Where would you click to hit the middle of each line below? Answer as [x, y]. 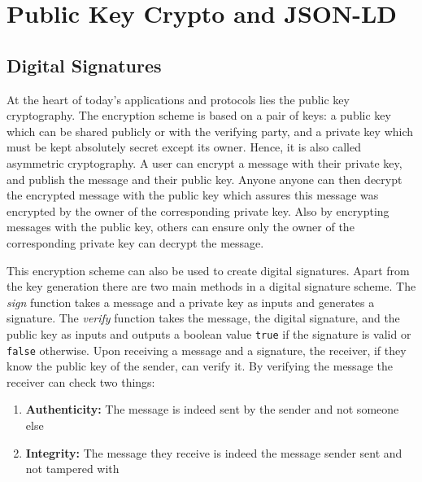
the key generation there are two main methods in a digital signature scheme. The [211, 286]
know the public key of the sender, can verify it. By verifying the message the [200, 366]
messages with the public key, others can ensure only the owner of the [181, 227]
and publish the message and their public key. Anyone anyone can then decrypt [204, 179]
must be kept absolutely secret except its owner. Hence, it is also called [184, 147]
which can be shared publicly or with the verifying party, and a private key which [210, 131]
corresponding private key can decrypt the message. [135, 242]
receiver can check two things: [81, 381]
